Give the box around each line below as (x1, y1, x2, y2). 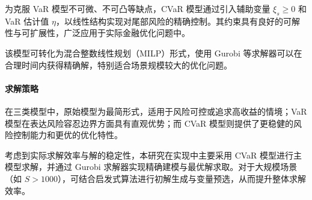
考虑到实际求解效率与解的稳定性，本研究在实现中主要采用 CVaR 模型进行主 (5, 148, 302, 161)
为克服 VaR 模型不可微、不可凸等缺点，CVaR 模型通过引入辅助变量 (5, 2, 271, 14)
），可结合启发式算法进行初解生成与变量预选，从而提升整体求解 (57, 172, 306, 184)
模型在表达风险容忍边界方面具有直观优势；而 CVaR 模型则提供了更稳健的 (5, 117, 294, 129)
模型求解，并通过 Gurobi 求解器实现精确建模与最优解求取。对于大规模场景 (5, 160, 298, 173)
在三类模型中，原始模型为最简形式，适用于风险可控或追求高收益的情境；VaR (5, 105, 307, 117)
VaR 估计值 (5, 14, 49, 27)
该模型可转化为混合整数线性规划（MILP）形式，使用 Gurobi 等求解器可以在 (5, 46, 302, 59)
